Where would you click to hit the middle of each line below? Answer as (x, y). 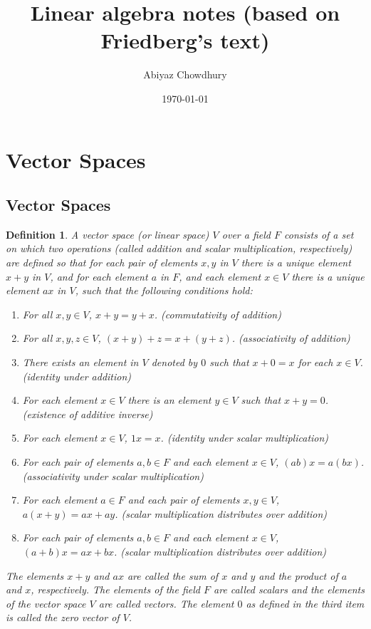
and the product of (298, 575)
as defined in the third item (305, 603)
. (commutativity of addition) (218, 314)
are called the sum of (173, 575)
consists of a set (319, 234)
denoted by (174, 362)
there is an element (169, 400)
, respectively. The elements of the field (116, 589)
